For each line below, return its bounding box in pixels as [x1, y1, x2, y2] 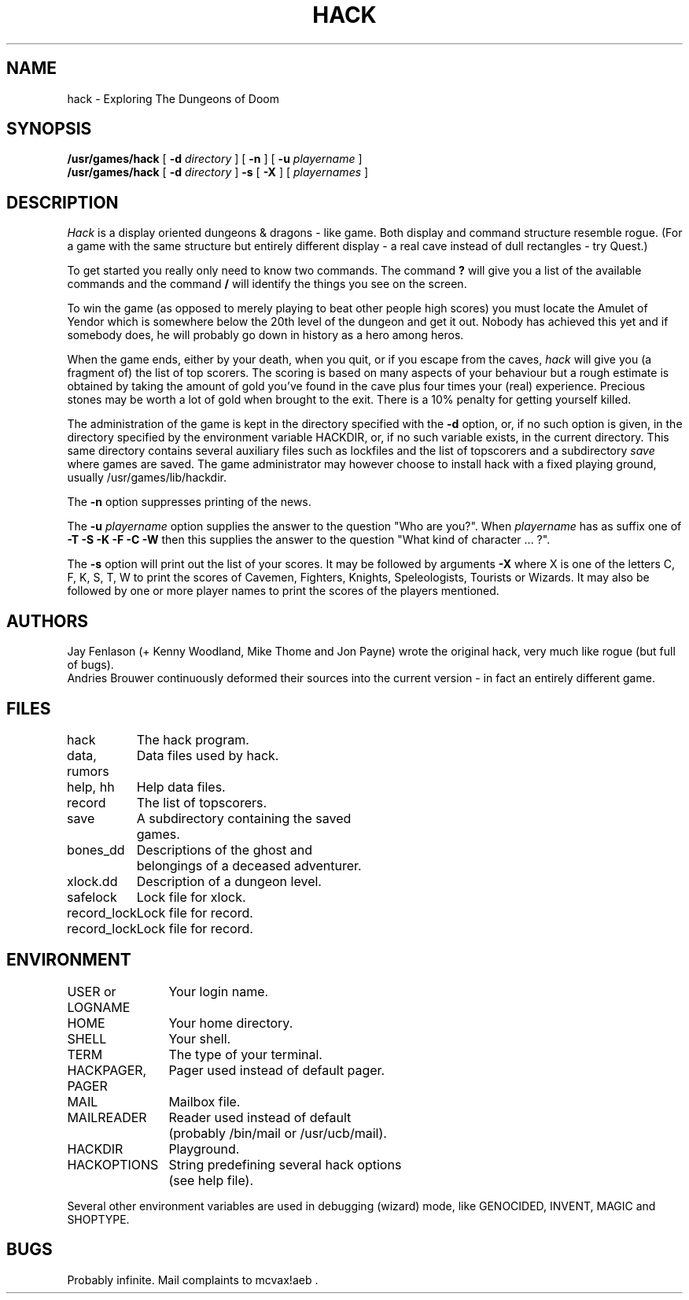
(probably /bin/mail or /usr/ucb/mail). [168, 1125, 387, 1141]
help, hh [67, 778, 115, 795]
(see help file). [168, 1172, 254, 1188]
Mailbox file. [168, 1093, 241, 1110]
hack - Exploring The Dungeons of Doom [67, 91, 280, 105]
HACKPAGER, [67, 1062, 147, 1078]
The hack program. [136, 731, 249, 748]
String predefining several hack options [168, 1156, 402, 1173]
